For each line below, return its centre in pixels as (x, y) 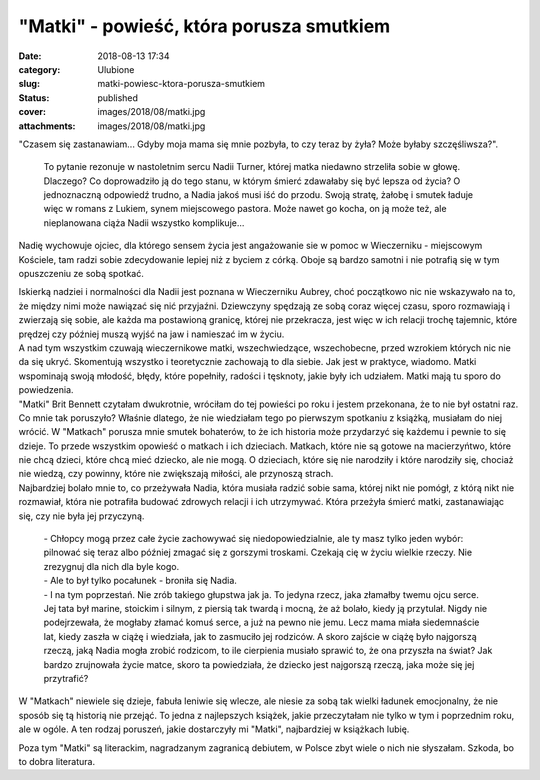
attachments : (47, 126)
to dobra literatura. (56, 761)
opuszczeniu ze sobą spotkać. (81, 274)
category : (39, 69)
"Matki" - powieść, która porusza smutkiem (204, 26)
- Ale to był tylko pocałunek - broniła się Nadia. (140, 581)
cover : (32, 112)
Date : (30, 56)
